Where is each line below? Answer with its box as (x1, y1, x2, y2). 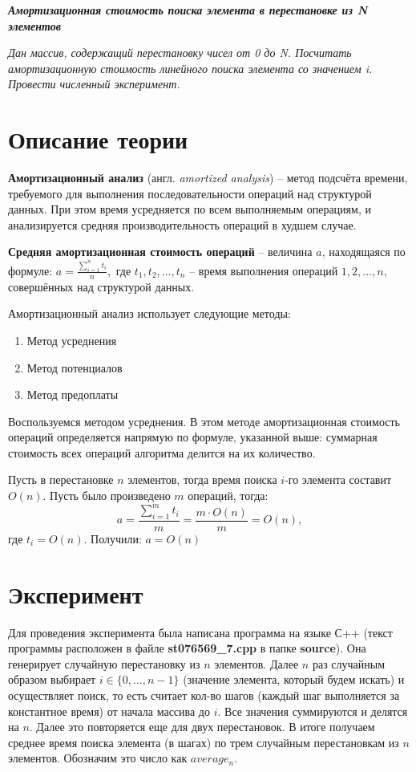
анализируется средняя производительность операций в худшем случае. (8, 216, 357, 233)
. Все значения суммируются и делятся (217, 702, 408, 719)
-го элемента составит (285, 471, 392, 488)
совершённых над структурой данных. (8, 278, 195, 295)
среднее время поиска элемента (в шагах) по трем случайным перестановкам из (8, 733, 399, 750)
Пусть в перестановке (8, 471, 114, 488)
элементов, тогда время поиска (127, 471, 277, 488)
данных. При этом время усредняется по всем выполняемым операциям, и (8, 201, 371, 217)
